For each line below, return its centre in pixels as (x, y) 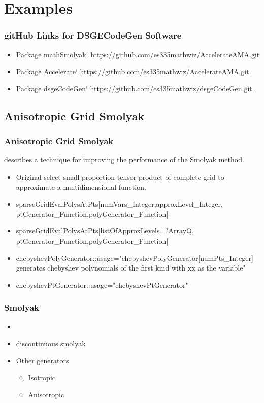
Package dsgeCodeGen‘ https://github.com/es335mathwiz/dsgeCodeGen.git (134, 88)
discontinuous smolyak (51, 343)
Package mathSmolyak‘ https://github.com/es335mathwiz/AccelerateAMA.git (138, 54)
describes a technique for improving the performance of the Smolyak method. (124, 160)
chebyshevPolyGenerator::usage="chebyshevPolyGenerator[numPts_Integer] (135, 258)
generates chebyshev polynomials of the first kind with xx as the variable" (131, 268)
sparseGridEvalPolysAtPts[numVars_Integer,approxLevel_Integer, (119, 204)
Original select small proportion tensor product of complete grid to (120, 176)
